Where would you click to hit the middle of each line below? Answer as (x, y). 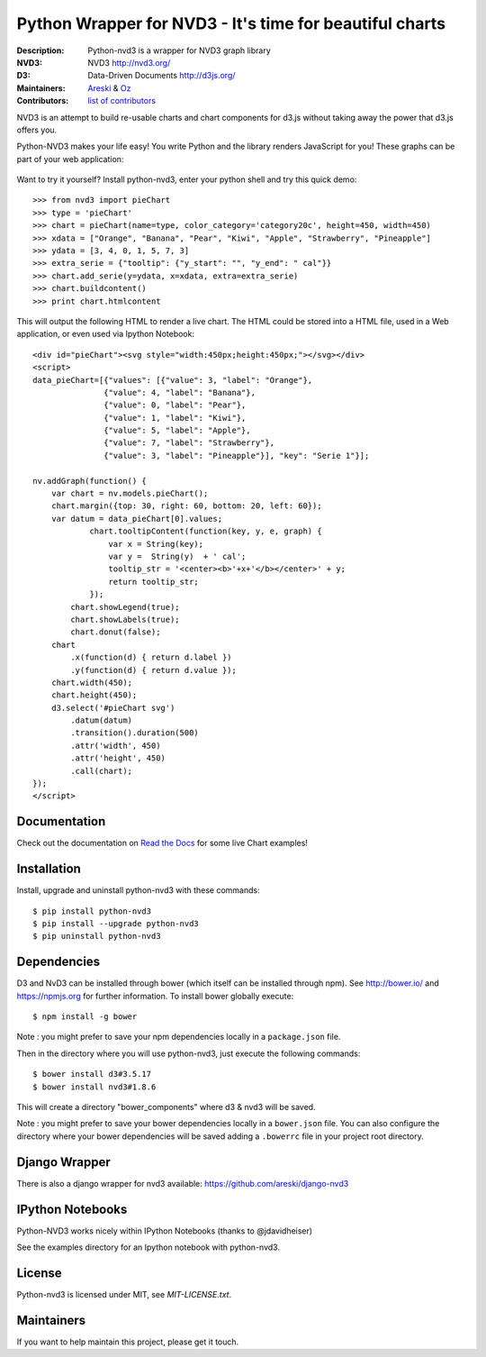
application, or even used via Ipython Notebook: (106, 334)
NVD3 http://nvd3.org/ (129, 62)
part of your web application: (70, 159)
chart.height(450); (94, 695)
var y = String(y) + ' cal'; (177, 556)
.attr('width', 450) (116, 745)
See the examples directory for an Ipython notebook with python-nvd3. (148, 1247)
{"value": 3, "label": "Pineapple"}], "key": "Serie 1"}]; (237, 455)
